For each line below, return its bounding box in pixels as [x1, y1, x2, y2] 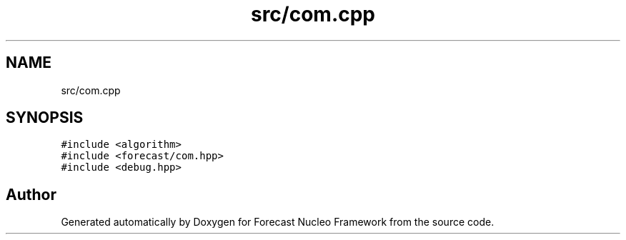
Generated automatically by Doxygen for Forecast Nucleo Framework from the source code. [61, 216, 495, 229]
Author [6, 185, 56, 204]
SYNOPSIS [6, 109, 84, 127]
